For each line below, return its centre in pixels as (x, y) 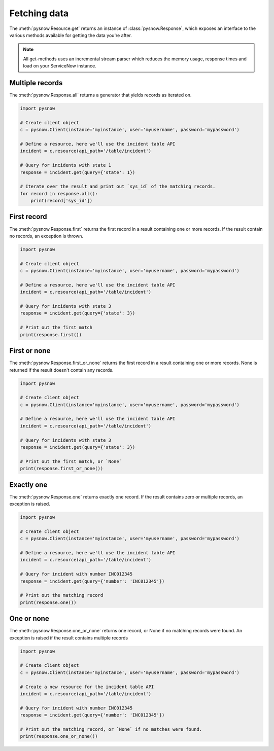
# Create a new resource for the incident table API (87, 687)
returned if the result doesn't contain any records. (61, 370)
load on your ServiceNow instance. (60, 66)
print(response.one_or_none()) (59, 736)
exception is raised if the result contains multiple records (69, 638)
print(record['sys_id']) (62, 201)
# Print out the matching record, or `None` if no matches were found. (111, 729)
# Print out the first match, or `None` (71, 461)
